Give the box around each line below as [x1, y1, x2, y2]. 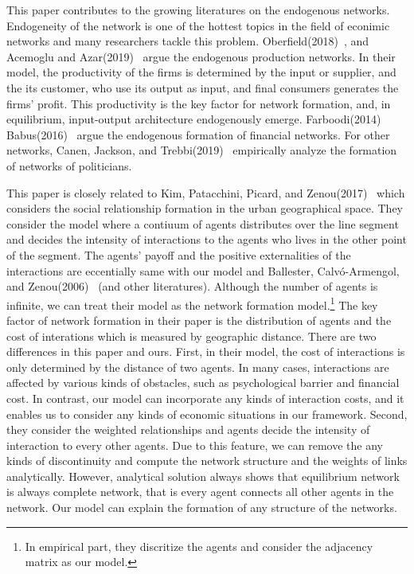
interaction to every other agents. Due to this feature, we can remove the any [6, 436, 383, 453]
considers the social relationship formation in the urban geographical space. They [6, 200, 403, 217]
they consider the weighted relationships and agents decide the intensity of [6, 421, 370, 438]
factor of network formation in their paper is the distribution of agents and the [6, 311, 392, 328]
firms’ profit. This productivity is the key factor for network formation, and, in [6, 95, 391, 111]
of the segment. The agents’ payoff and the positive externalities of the [6, 246, 351, 263]
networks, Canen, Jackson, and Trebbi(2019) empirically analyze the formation [6, 142, 397, 158]
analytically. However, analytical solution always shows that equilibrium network [6, 467, 400, 484]
